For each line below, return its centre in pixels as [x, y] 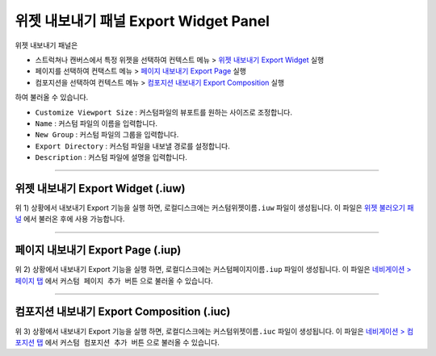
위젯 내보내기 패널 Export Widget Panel [143, 21]
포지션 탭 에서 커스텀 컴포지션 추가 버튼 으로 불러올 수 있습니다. [117, 342]
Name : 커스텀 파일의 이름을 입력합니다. [96, 123]
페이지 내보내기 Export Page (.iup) [98, 250]
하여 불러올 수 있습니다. [52, 98]
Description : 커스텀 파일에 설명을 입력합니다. [111, 157]
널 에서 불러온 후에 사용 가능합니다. [70, 219]
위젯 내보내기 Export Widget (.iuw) [100, 188]
